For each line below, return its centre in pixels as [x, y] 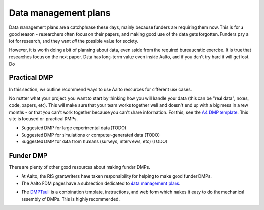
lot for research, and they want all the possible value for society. [74, 41]
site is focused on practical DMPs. [44, 119]
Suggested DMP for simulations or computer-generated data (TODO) [91, 135]
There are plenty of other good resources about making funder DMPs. [79, 167]
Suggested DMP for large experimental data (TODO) [74, 128]
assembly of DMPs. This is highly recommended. [70, 199]
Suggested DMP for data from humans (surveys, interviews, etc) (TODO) [94, 141]
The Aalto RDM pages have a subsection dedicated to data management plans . [101, 183]
